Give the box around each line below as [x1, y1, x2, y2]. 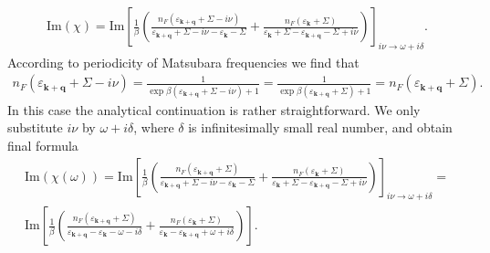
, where [133, 118, 174, 137]
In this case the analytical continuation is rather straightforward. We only [7, 100, 421, 119]
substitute [7, 118, 63, 137]
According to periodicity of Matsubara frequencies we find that [7, 52, 360, 71]
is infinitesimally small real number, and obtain [188, 118, 453, 137]
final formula [7, 135, 78, 154]
